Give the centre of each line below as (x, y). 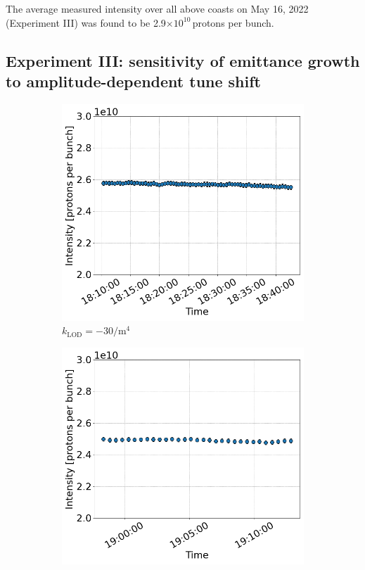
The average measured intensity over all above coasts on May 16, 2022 (157, 8)
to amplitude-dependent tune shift (133, 81)
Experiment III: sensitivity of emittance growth (183, 60)
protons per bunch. (233, 22)
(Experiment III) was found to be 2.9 (86, 22)
